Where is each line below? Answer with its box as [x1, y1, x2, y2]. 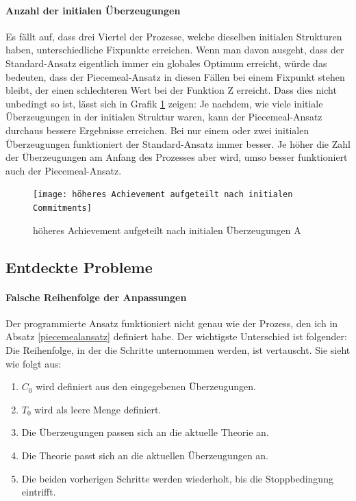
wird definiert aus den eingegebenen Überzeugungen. [36, 379, 256, 394]
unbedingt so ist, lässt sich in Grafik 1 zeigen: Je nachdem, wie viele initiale [5, 96, 323, 110]
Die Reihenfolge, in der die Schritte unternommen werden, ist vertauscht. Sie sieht [5, 343, 351, 357]
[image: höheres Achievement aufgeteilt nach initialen [33, 190, 293, 200]
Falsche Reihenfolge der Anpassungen [5, 290, 187, 304]
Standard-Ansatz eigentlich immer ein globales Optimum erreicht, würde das [5, 55, 327, 70]
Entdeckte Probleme [5, 256, 153, 277]
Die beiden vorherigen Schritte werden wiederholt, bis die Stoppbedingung [21, 471, 333, 485]
